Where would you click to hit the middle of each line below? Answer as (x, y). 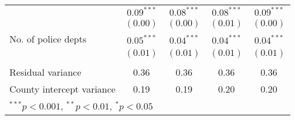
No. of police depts (48, 39)
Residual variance (45, 72)
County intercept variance (62, 89)
